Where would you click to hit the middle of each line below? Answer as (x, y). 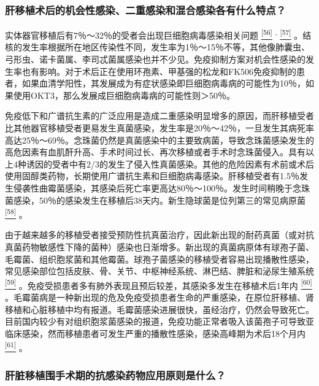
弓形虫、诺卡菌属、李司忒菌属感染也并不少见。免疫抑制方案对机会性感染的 (155, 59)
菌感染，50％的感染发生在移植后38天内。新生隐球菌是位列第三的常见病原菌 (155, 200)
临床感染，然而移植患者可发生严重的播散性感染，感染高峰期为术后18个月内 (155, 333)
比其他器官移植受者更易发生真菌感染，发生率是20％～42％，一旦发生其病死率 (159, 128)
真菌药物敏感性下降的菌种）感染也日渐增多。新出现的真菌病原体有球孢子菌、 (159, 247)
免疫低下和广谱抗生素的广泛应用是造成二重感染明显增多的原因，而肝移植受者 (159, 116)
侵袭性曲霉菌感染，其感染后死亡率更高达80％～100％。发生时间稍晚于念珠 (161, 188)
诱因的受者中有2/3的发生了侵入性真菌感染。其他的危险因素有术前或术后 (170, 164)
